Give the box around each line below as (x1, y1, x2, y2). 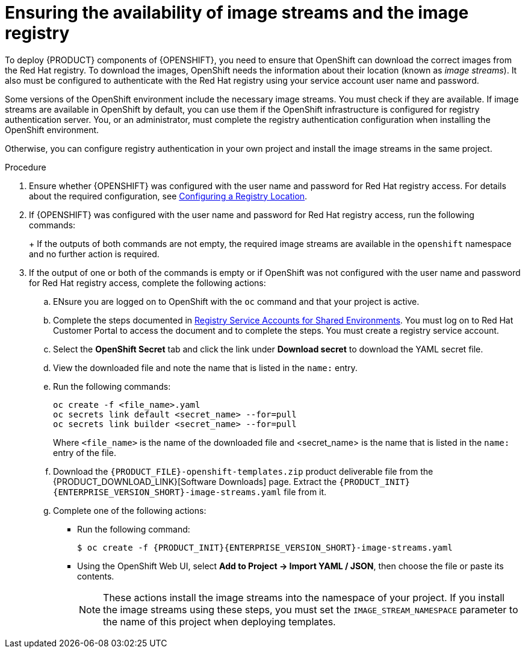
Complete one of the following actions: (53, 505, 207, 516)
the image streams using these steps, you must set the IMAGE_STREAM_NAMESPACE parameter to (103, 603, 518, 616)
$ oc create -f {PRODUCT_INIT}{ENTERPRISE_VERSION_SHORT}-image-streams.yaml (77, 542, 453, 552)
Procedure (5, 161, 46, 172)
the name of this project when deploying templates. (103, 615, 336, 628)
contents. (77, 570, 114, 581)
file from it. (284, 486, 327, 497)
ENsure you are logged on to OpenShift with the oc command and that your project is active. (53, 296, 420, 307)
